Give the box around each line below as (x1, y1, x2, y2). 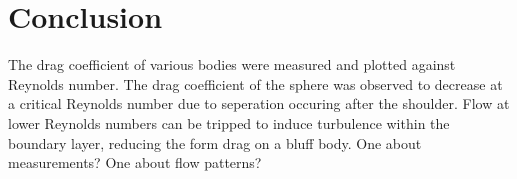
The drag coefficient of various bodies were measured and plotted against (8, 54, 456, 75)
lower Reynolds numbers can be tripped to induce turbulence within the (8, 112, 450, 133)
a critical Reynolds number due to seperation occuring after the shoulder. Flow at (8, 93, 510, 114)
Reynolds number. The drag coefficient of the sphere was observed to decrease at (8, 73, 503, 94)
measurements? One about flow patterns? (8, 152, 262, 173)
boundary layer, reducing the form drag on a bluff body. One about (8, 132, 422, 153)
